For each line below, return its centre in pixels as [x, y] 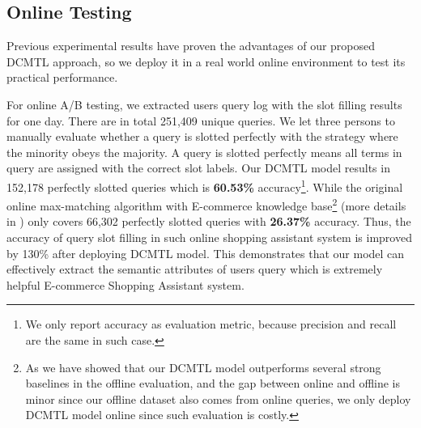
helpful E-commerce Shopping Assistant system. [125, 284]
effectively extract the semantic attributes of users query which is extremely [195, 269]
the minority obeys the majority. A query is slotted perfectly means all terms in [204, 152]
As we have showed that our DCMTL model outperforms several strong [203, 367]
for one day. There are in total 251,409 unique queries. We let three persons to [201, 120]
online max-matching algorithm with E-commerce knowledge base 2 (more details [206, 204]
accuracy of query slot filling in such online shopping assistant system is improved [209, 237]
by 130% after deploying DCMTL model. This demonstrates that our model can [206, 253]
